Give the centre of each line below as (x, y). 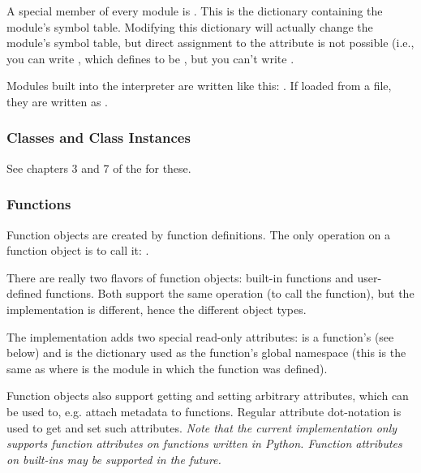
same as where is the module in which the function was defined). (167, 368)
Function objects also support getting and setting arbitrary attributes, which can (208, 396)
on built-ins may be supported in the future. (114, 459)
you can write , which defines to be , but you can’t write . (150, 58)
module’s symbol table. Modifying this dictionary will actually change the (190, 26)
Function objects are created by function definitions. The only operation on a (199, 234)
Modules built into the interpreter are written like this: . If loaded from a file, (199, 86)
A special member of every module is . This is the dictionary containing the (195, 11)
